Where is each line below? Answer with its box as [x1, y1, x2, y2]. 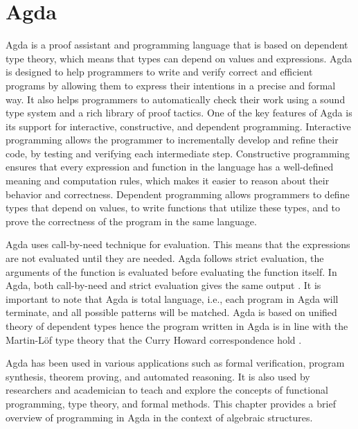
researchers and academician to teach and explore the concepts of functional [6, 383, 328, 397]
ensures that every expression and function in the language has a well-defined [6, 159, 334, 174]
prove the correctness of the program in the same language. [6, 213, 257, 228]
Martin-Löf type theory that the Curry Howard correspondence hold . [6, 332, 302, 347]
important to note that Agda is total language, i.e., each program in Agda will [6, 291, 339, 306]
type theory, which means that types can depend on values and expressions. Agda [6, 51, 352, 65]
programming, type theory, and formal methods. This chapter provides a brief [6, 396, 336, 410]
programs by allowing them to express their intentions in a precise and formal [6, 78, 336, 92]
